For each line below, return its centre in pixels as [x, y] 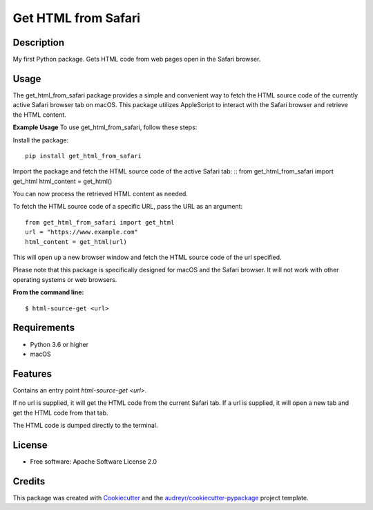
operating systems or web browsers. [65, 279]
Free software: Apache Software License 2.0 [94, 461]
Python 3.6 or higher [59, 344]
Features [32, 374]
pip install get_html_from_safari [83, 156]
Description [39, 42]
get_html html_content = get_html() [63, 181]
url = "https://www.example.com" [82, 232]
